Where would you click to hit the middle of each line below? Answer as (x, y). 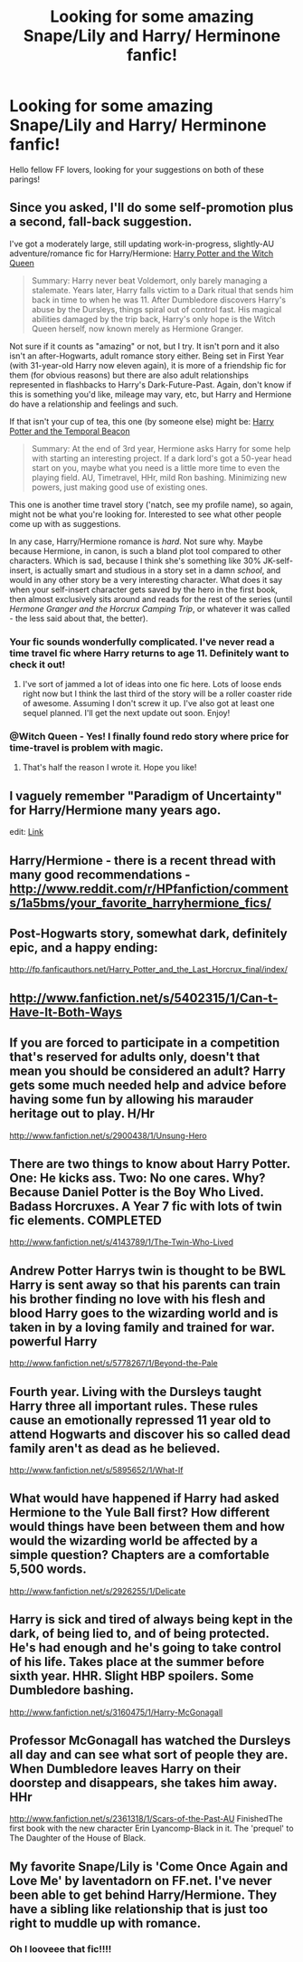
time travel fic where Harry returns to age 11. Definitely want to (149, 653)
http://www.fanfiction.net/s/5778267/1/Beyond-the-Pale (114, 1364)
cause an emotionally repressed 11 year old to (140, 1420)
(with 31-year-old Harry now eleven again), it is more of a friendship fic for (148, 365)
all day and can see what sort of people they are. (149, 1755)
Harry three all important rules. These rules (134, 1406)
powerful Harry (53, 1341)
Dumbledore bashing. (71, 1690)
